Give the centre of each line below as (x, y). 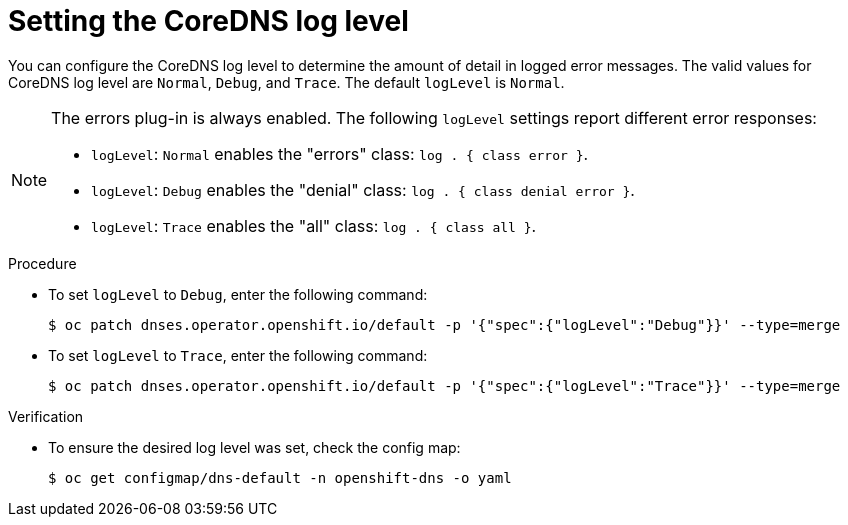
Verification (46, 416)
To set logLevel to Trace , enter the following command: (238, 355)
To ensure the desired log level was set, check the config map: (254, 447)
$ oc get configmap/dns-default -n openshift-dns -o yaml (280, 477)
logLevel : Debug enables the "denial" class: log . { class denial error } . (363, 189)
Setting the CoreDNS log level (208, 21)
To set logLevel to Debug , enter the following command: (238, 294)
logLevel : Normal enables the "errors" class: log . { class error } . (340, 153)
